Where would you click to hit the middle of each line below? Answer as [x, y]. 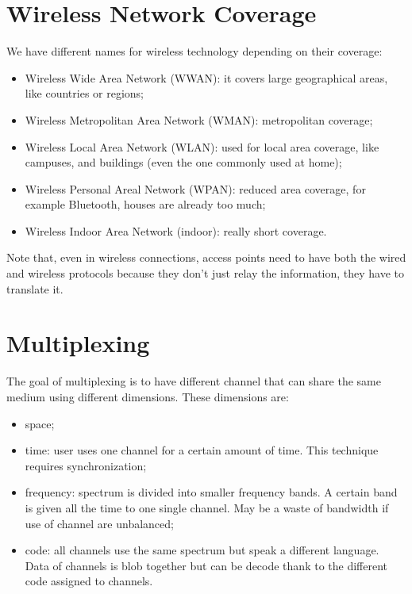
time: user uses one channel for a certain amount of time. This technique [202, 450]
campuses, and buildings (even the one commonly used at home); [183, 162]
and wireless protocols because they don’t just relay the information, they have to [206, 273]
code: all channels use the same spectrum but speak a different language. [202, 550]
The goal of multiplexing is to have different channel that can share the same [194, 381]
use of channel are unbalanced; [99, 523]
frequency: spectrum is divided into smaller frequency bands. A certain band [211, 492]
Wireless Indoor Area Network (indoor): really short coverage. [176, 230]
